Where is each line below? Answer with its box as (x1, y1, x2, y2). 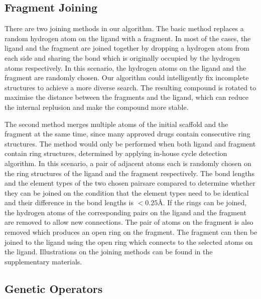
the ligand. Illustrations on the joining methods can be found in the (5, 246, 213, 257)
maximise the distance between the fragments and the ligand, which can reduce (5, 92, 248, 102)
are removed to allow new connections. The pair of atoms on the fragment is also (5, 217, 253, 227)
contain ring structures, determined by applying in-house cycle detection (5, 148, 227, 159)
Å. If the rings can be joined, (158, 197, 247, 208)
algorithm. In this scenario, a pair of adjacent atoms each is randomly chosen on (5, 158, 251, 168)
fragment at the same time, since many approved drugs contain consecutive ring (5, 128, 250, 139)
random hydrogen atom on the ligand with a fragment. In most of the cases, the (5, 33, 251, 43)
